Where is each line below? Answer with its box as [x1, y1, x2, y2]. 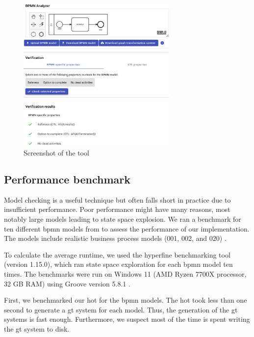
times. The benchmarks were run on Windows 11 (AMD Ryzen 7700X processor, [4, 269, 247, 279]
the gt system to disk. [4, 323, 70, 334]
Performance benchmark [4, 172, 130, 187]
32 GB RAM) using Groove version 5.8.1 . [4, 278, 130, 288]
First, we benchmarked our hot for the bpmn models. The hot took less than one [4, 295, 247, 305]
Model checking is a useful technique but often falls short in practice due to [4, 194, 231, 205]
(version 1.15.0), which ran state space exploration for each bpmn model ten [4, 259, 233, 269]
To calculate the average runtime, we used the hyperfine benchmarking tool [4, 249, 230, 259]
